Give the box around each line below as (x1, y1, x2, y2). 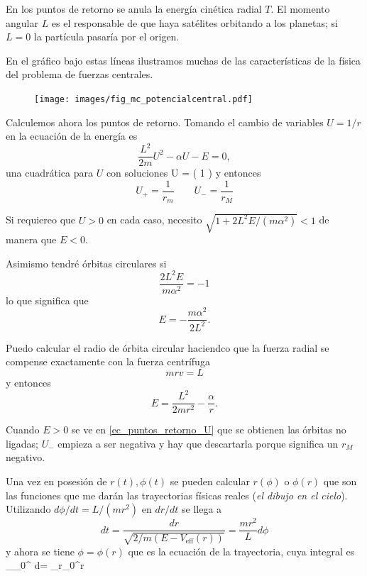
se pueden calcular (170, 473, 250, 488)
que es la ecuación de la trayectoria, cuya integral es (128, 543, 355, 558)
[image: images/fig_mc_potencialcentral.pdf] (34, 94, 253, 104)
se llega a (181, 502, 222, 516)
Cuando (6, 422, 40, 437)
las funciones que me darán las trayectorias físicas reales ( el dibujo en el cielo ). (6, 487, 348, 502)
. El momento (270, 1, 330, 16)
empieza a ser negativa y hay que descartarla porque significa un (57, 436, 339, 450)
